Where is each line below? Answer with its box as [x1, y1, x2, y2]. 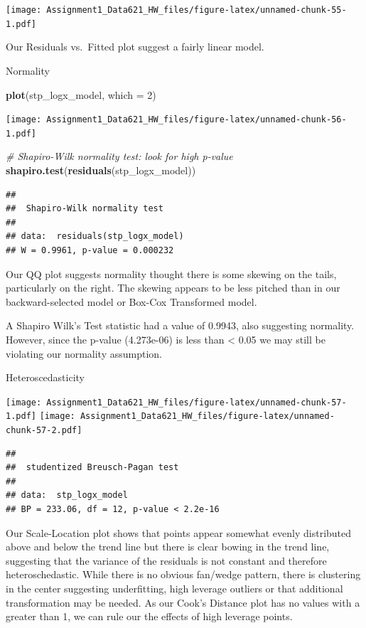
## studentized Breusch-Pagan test [6, 462, 179, 473]
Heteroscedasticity [6, 370, 85, 385]
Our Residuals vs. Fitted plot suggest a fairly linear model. [6, 39, 264, 54]
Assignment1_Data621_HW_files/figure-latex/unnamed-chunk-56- [46, 115, 347, 125]
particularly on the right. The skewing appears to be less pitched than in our [6, 280, 340, 295]
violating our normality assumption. [6, 346, 162, 361]
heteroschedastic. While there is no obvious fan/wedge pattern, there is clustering [6, 567, 361, 582]
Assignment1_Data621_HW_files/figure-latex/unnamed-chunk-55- [46, 5, 347, 15]
